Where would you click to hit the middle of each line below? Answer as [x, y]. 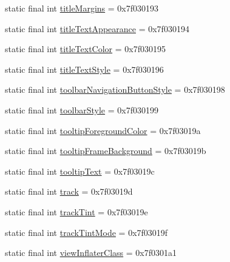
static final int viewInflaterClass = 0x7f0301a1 [91, 253]
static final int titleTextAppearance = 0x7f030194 [97, 28]
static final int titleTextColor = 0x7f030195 [85, 49]
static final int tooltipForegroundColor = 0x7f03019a [103, 130]
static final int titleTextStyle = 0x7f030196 [84, 69]
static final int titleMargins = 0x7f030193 [82, 8]
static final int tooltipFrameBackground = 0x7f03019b [106, 151]
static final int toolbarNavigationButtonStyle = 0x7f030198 [115, 89]
